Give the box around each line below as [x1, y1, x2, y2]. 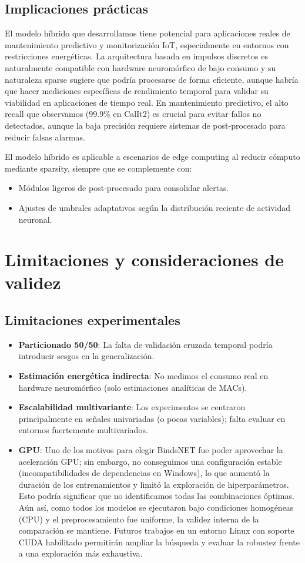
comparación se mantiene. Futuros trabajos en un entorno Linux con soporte [18, 524, 294, 537]
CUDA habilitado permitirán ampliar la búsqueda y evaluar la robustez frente [18, 535, 300, 548]
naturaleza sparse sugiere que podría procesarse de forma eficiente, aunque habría [5, 73, 299, 85]
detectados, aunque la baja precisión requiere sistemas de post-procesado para [5, 119, 286, 131]
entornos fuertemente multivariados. [18, 424, 148, 436]
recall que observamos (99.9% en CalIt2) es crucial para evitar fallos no [5, 108, 262, 120]
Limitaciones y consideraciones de [5, 247, 284, 272]
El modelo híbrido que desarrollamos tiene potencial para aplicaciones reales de [5, 27, 290, 39]
